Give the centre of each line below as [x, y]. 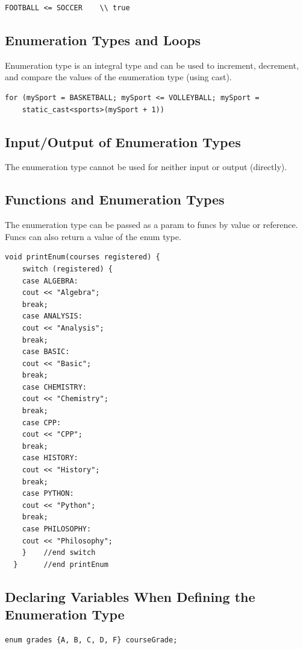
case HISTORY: [50, 458]
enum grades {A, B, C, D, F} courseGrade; [91, 640]
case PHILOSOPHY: [57, 529]
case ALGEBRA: [50, 281]
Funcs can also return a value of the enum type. [93, 236]
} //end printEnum [61, 564]
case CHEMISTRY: [55, 387]
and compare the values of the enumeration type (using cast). [118, 77]
